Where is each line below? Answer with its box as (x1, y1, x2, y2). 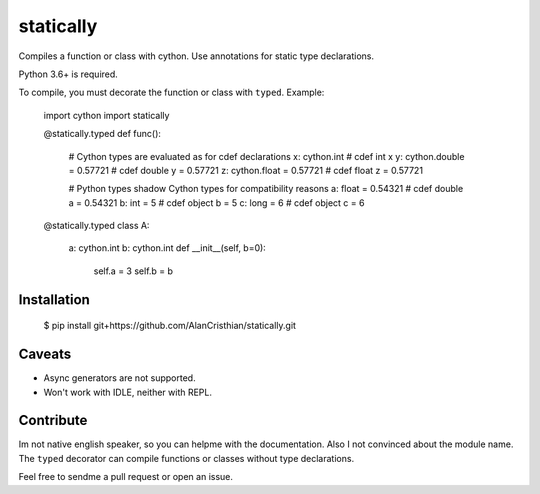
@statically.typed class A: (43, 220, 150, 232)
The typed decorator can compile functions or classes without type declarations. (18, 452, 355, 464)
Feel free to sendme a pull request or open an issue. (18, 471, 234, 483)
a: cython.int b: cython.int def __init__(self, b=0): (68, 242, 267, 254)
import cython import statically (43, 109, 170, 121)
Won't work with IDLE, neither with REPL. (43, 386, 212, 398)
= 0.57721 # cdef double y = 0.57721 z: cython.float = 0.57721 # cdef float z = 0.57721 (68, 164, 424, 176)
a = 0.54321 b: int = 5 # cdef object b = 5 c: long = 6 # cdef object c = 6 (68, 196, 365, 209)
